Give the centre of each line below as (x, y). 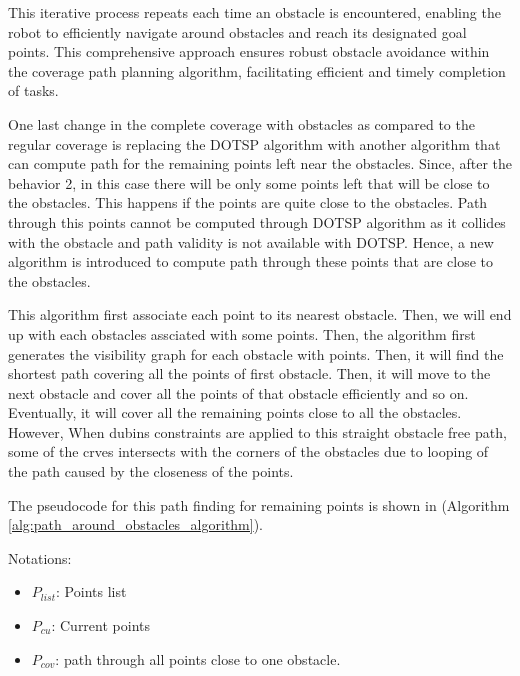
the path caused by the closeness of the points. (151, 471)
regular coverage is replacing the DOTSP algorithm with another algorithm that (254, 143)
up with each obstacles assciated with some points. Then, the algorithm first (242, 333)
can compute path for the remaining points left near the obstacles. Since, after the (260, 163)
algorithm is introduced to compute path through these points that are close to (251, 261)
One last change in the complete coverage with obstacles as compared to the (241, 123)
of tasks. (33, 90)
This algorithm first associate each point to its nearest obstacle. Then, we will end (260, 314)
